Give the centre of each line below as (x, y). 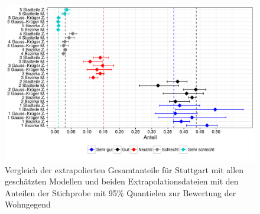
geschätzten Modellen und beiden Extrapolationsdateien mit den (122, 181)
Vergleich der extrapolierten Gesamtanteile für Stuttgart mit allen (124, 169)
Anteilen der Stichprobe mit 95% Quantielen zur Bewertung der (121, 192)
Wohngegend (28, 204)
